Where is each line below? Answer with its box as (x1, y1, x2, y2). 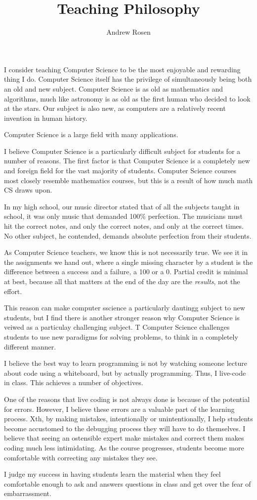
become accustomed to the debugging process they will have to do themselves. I (4, 423, 246, 433)
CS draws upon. (4, 185, 52, 195)
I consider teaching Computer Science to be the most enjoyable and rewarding (4, 64, 241, 74)
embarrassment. (4, 488, 51, 499)
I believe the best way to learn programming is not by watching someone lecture (4, 358, 247, 368)
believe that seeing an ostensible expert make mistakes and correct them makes (4, 433, 244, 443)
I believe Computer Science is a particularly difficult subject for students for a (4, 146, 241, 156)
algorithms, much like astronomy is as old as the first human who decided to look (4, 93, 251, 103)
